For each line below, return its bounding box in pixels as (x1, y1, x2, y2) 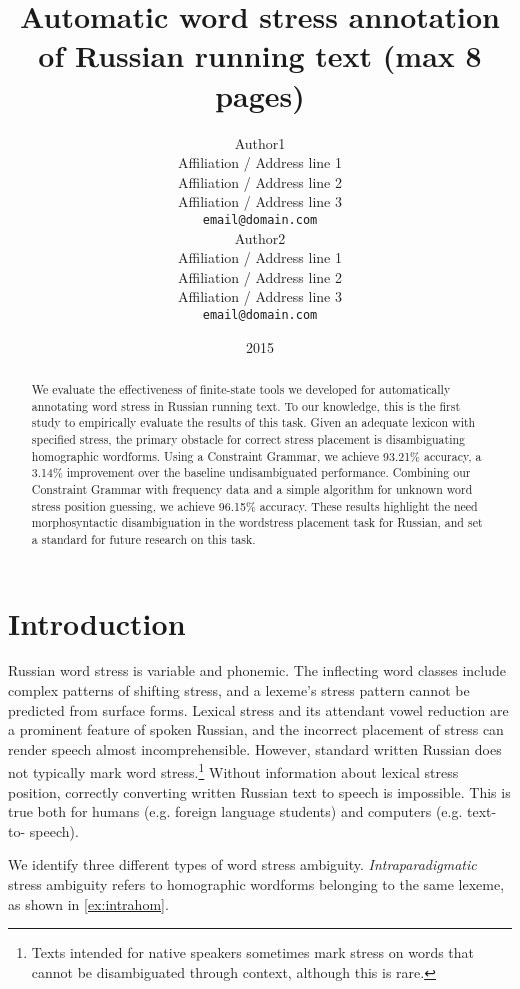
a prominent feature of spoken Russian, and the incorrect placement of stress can (8, 719, 504, 740)
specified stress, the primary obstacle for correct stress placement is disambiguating (31, 430, 465, 447)
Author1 (234, 132, 286, 153)
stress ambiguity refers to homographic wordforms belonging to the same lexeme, (8, 874, 505, 895)
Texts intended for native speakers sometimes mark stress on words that (31, 942, 475, 963)
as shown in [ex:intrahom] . (8, 893, 169, 914)
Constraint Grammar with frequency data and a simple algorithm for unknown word (31, 480, 473, 497)
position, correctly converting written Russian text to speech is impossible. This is (8, 781, 511, 802)
